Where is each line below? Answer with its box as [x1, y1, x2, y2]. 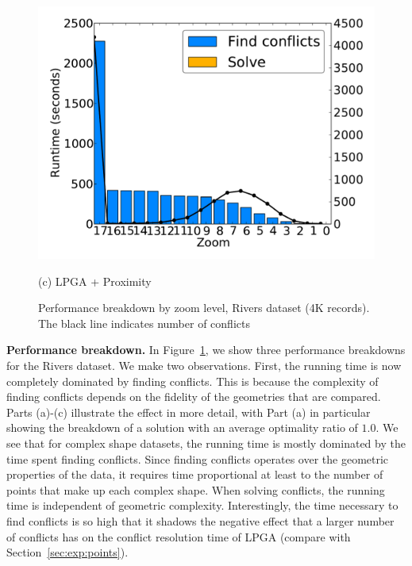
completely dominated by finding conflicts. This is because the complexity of [6, 372, 379, 389]
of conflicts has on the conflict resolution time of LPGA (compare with [6, 528, 351, 545]
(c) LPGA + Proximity [38, 272, 152, 289]
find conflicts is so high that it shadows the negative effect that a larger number [6, 512, 395, 529]
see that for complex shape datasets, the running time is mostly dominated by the [6, 434, 406, 451]
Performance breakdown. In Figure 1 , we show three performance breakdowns [6, 341, 406, 358]
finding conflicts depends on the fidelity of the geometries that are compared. [6, 388, 381, 405]
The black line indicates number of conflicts [38, 314, 250, 331]
